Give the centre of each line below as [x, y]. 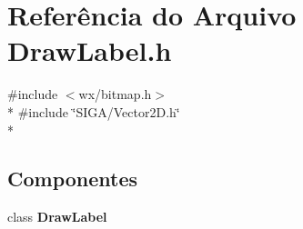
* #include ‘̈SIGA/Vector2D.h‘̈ [94, 111]
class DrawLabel [57, 217]
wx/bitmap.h [115, 94]
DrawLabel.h [90, 50]
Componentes [73, 179]
